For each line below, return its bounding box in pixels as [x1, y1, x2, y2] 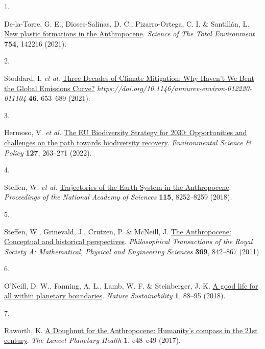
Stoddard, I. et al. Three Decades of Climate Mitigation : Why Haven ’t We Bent [4, 72, 254, 83]
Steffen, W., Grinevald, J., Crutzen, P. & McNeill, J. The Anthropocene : [4, 226, 231, 236]
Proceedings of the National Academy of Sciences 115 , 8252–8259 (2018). [4, 191, 232, 202]
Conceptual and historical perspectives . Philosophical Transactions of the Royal [4, 236, 253, 247]
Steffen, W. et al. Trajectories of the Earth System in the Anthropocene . [4, 181, 231, 192]
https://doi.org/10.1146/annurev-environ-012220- [97, 82, 252, 93]
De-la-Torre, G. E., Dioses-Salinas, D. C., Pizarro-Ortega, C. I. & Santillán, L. [4, 18, 250, 29]
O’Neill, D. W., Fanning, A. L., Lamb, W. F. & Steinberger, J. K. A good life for [4, 280, 258, 291]
